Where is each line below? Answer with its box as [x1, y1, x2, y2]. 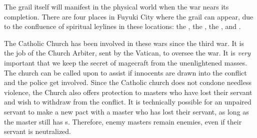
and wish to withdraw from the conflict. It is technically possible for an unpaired [4, 96, 251, 107]
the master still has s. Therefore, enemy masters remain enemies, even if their [4, 116, 242, 126]
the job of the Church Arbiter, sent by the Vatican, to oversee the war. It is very [4, 47, 251, 58]
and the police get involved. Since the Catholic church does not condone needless [4, 77, 251, 87]
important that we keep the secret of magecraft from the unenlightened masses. [4, 57, 247, 67]
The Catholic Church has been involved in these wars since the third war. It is [4, 37, 244, 48]
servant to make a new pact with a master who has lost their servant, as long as [4, 106, 249, 116]
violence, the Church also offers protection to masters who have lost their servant [4, 86, 252, 97]
